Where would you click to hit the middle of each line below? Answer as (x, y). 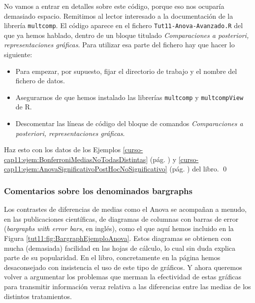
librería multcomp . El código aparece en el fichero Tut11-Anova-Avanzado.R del (124, 25)
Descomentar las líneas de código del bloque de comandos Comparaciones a (129, 123)
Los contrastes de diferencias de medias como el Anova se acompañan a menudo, (125, 209)
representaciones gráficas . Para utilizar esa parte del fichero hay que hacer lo (119, 45)
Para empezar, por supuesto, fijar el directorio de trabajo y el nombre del (126, 71)
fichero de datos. (40, 81)
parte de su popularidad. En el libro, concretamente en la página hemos (112, 257)
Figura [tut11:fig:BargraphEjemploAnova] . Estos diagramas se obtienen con (118, 238)
